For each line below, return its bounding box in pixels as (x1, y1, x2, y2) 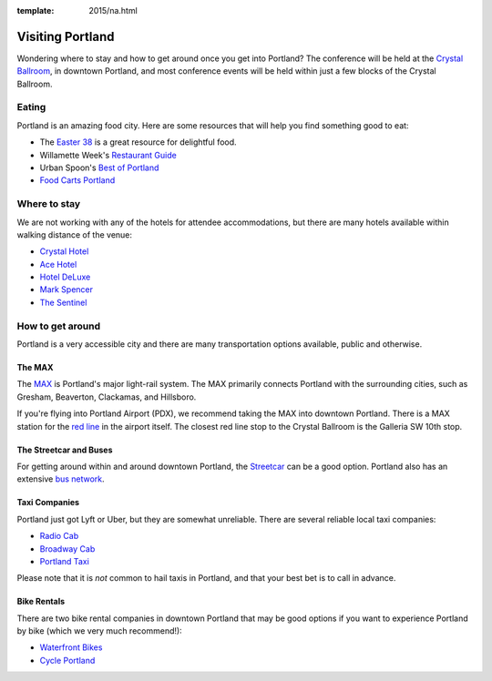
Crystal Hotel (39, 246, 89, 257)
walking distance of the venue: (16, 229, 132, 240)
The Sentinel (39, 297, 87, 308)
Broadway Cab (39, 543, 96, 554)
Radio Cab (39, 531, 79, 542)
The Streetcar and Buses (16, 444, 113, 455)
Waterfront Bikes (39, 642, 103, 653)
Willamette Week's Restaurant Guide (39, 149, 177, 160)
